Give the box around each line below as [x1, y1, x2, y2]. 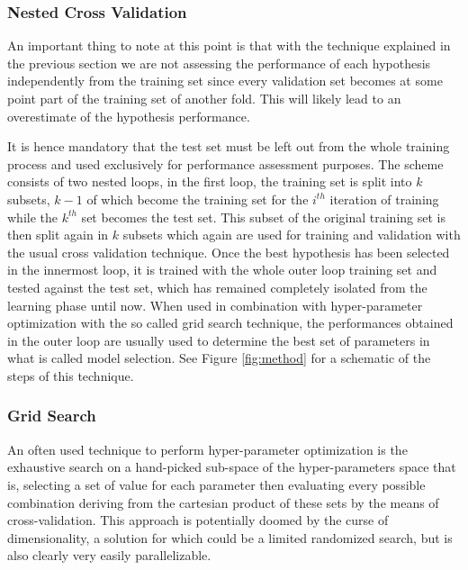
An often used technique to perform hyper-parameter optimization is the [7, 439, 408, 458]
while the [7, 207, 58, 226]
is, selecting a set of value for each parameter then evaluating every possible [7, 475, 426, 493]
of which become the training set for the [86, 189, 309, 208]
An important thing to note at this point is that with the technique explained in [7, 36, 451, 55]
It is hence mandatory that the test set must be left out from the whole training [7, 137, 450, 156]
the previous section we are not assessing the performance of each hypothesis [7, 53, 431, 72]
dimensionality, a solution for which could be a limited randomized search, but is [7, 528, 453, 547]
